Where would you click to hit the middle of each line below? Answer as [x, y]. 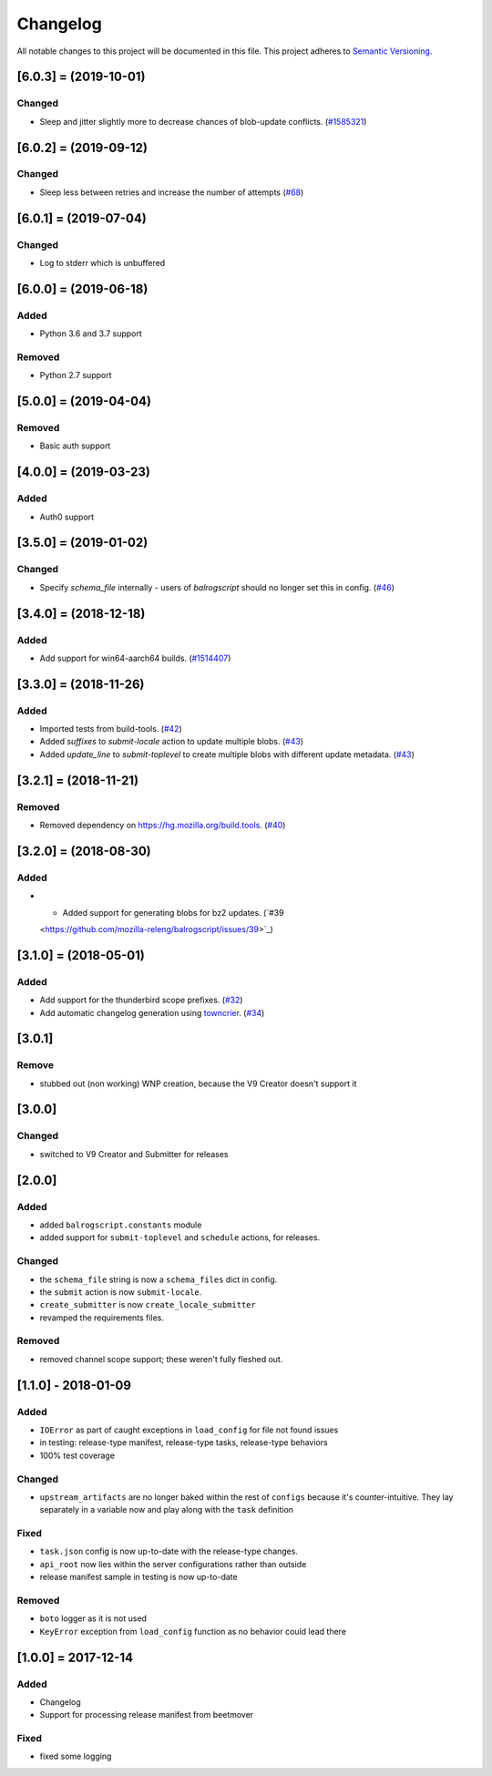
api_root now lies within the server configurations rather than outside [173, 1564]
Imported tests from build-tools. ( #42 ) [111, 729]
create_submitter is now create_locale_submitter [148, 1305]
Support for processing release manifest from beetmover [147, 1715]
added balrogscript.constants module [121, 1225]
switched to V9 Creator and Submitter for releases [134, 1154]
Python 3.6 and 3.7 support [91, 334]
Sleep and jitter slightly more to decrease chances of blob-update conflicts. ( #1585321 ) [203, 121]
